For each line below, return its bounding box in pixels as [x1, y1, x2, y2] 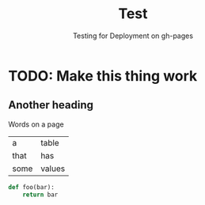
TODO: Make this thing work [8, 66, 198, 85]
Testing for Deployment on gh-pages [72, 31, 194, 40]
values [40, 163, 66, 174]
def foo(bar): [8, 183, 55, 191]
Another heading [8, 98, 93, 112]
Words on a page [8, 120, 65, 129]
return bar [22, 191, 59, 199]
